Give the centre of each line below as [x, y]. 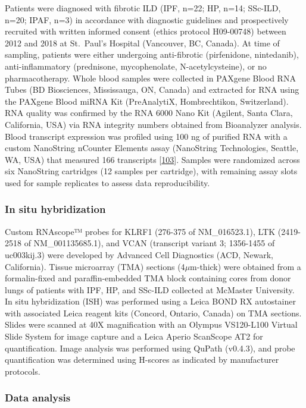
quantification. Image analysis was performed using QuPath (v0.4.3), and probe [150, 348]
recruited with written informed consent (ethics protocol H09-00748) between [146, 31]
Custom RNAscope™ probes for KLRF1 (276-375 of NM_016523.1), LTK [140, 231]
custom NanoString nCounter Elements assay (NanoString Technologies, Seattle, [152, 148]
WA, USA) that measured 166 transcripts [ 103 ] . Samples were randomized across [152, 159]
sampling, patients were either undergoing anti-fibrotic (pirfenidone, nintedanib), [152, 54]
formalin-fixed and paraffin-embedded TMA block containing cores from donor [148, 278]
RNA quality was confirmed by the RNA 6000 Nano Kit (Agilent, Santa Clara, [149, 113]
